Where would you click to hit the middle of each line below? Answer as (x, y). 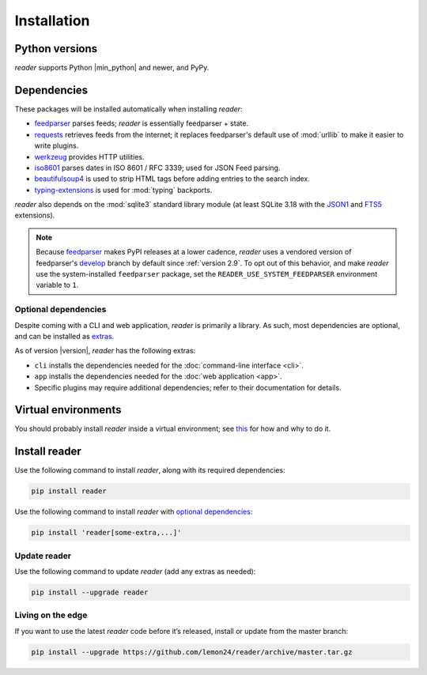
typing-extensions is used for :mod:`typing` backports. (123, 190)
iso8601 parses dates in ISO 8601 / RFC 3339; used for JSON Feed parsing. (157, 168)
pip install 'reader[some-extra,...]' (106, 533)
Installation (52, 21)
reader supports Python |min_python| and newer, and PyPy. (112, 68)
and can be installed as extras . (64, 336)
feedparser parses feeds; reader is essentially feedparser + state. (142, 123)
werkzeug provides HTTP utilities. (90, 156)
